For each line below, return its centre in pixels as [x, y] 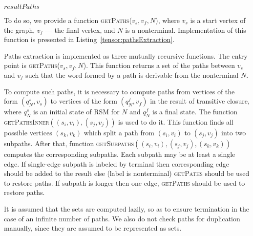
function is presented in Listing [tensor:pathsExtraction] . [89, 39]
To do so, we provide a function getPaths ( [68, 20]
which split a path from [119, 132]
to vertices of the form [84, 101]
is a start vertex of [218, 20]
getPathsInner [27, 121]
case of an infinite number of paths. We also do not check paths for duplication [122, 218]
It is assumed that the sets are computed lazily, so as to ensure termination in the [126, 208]
